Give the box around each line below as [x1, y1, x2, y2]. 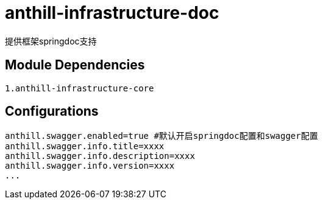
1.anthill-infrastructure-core [5, 83, 154, 93]
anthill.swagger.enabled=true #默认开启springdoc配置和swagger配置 [5, 131, 318, 141]
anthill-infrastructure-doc [5, 2, 219, 23]
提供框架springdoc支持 [5, 35, 97, 46]
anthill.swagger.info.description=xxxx [5, 151, 195, 161]
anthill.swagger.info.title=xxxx [5, 141, 165, 152]
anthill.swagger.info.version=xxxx [5, 161, 175, 171]
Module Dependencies [5, 57, 145, 73]
